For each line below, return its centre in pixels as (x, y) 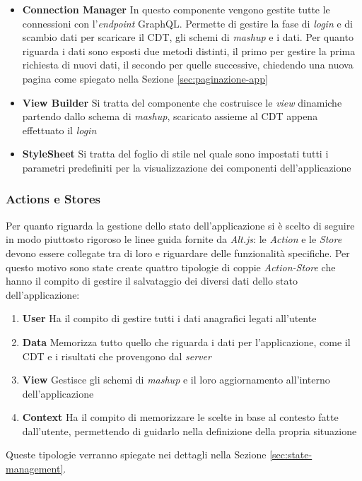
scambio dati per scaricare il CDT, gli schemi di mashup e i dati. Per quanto (188, 37)
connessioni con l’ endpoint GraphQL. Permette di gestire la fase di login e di (187, 23)
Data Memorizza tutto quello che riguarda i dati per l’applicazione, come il (186, 342)
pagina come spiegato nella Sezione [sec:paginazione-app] (145, 78)
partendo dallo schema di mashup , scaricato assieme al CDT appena (170, 116)
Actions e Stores (53, 199)
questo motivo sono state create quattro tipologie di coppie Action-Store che (171, 267)
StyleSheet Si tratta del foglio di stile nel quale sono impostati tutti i (175, 154)
